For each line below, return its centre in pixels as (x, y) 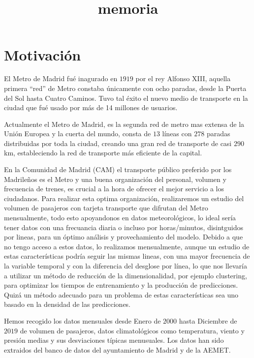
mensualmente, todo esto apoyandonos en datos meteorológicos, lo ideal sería (120, 218)
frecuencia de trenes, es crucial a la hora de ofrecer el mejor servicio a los (114, 189)
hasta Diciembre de (208, 320)
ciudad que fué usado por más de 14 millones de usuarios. (91, 107)
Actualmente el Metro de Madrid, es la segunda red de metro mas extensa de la (124, 124)
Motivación (43, 55)
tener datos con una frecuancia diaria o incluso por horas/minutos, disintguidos (124, 227)
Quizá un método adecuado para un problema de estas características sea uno (121, 294)
